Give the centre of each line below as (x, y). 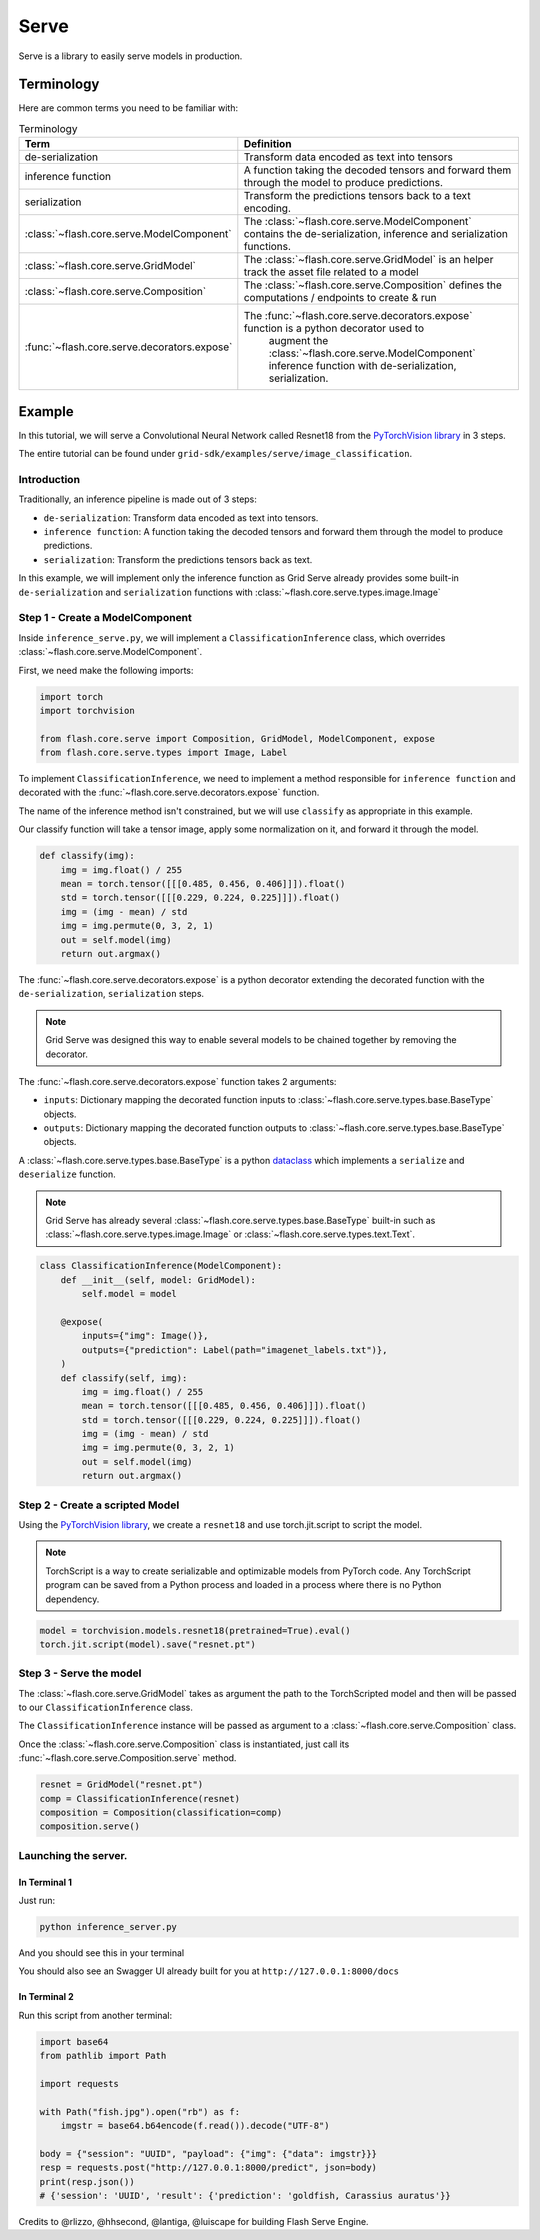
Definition (267, 144)
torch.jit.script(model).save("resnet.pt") (148, 1644)
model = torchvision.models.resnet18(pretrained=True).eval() (195, 1630)
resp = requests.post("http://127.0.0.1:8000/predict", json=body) (208, 2168)
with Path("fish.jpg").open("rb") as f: (139, 2111)
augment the (298, 341)
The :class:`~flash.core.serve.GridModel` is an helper (368, 260)
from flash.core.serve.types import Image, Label (163, 753)
